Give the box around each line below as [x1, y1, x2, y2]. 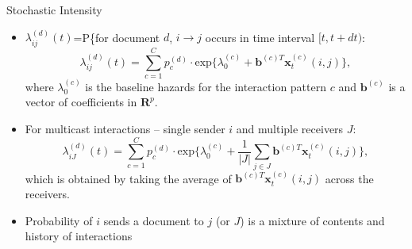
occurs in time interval [205, 29, 315, 45]
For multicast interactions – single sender [25, 120, 225, 136]
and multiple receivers [236, 120, 344, 136]
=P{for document [73, 29, 160, 45]
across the [325, 170, 374, 186]
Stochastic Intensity [6, 2, 102, 17]
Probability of [25, 212, 93, 228]
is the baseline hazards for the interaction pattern [85, 78, 327, 94]
